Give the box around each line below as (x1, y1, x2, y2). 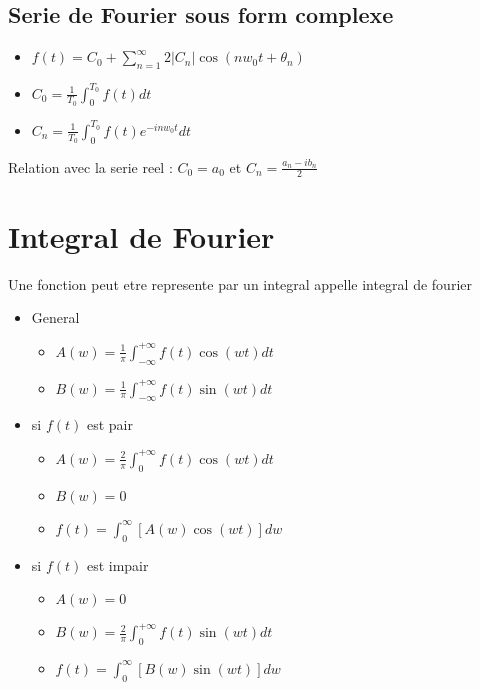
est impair (86, 554, 149, 575)
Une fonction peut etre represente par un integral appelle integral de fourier (8, 273, 472, 294)
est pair (86, 414, 133, 435)
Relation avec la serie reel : (8, 156, 173, 177)
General (31, 307, 80, 328)
